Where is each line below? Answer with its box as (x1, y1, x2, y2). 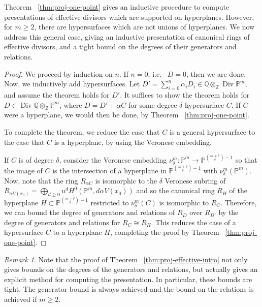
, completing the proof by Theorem (110, 227, 219, 237)
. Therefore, (220, 197, 257, 207)
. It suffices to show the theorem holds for (120, 89, 250, 100)
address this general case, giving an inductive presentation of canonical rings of (4, 31, 250, 42)
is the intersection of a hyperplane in (52, 165, 167, 175)
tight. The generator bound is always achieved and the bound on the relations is (4, 284, 254, 294)
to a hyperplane (53, 227, 102, 237)
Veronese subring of (165, 175, 226, 186)
